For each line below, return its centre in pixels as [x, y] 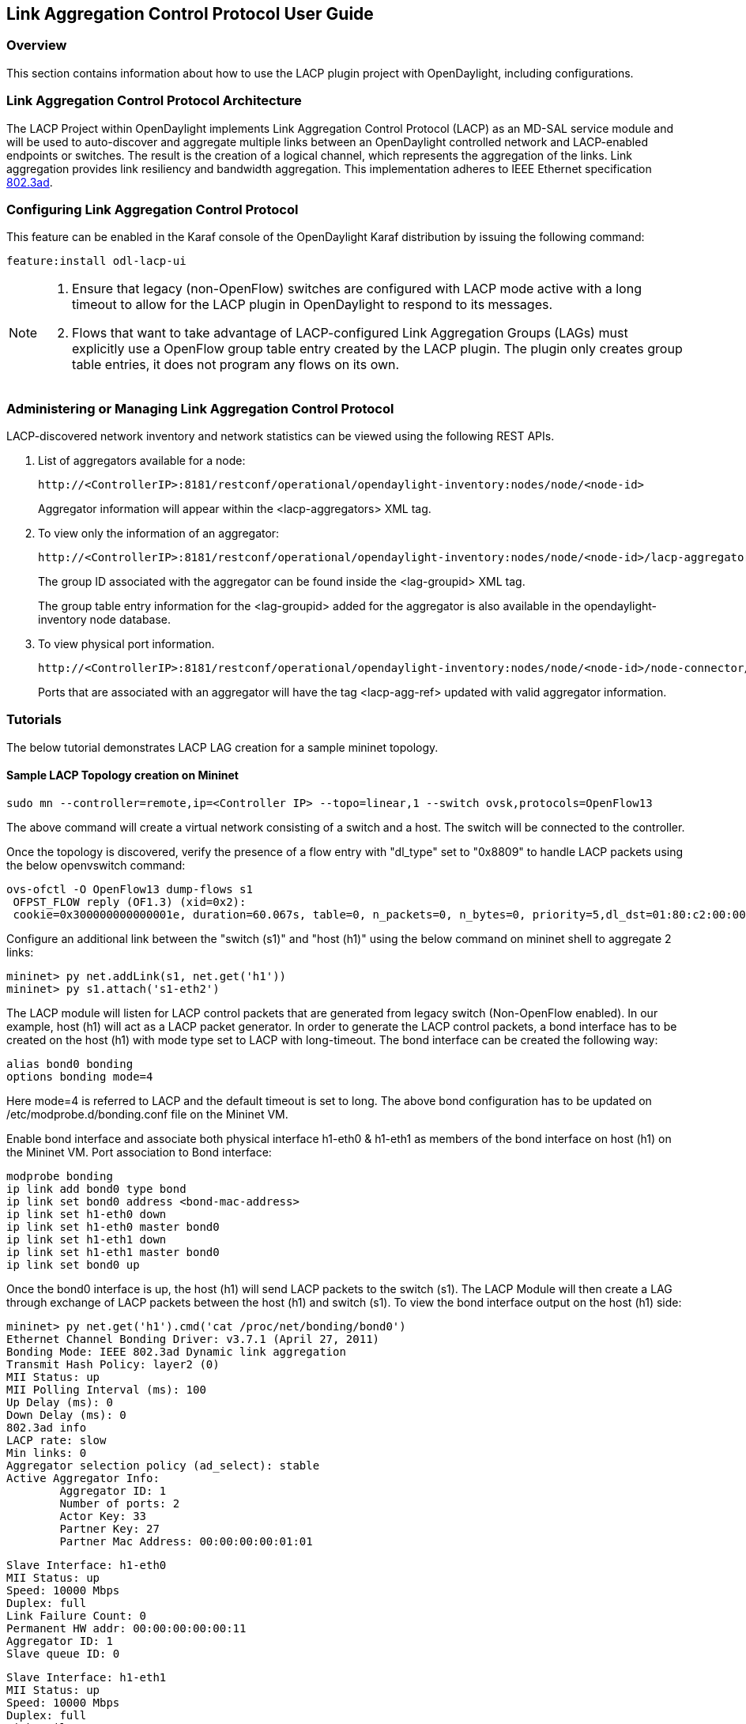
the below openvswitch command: [96, 866]
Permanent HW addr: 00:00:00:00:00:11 [126, 1629]
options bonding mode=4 [80, 1077]
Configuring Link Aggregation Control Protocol [153, 209]
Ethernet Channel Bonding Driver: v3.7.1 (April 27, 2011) [193, 1339]
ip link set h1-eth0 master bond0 [113, 1227]
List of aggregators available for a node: [142, 461]
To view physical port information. [126, 644]
